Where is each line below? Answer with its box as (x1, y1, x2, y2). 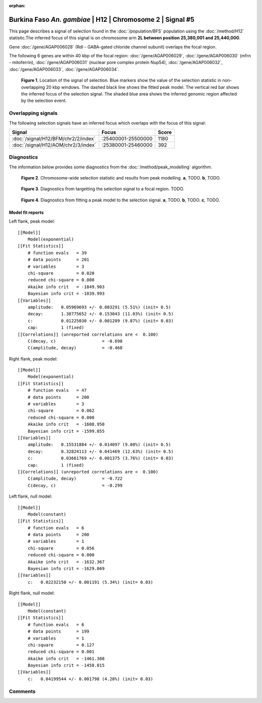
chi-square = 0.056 (27, 545, 95, 551)
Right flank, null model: (9, 590, 55, 596)
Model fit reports (9, 209, 44, 215)
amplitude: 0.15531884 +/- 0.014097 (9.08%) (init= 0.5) (27, 442, 171, 447)
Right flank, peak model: (9, 356, 58, 361)
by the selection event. (21, 98, 67, 104)
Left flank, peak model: (9, 218, 55, 224)
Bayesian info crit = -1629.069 (27, 566, 105, 572)
